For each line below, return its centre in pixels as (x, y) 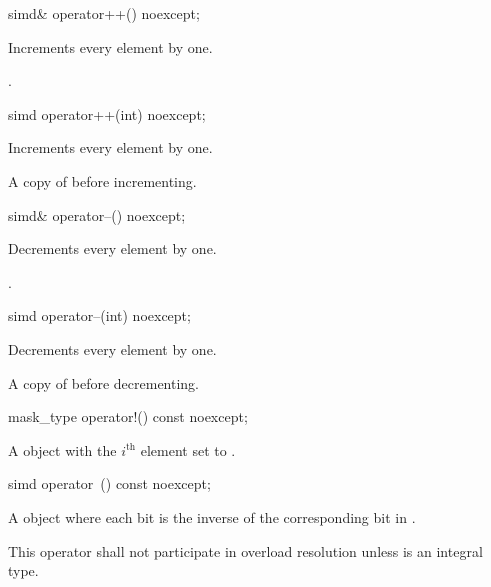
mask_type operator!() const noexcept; (128, 416)
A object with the (62, 449)
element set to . (188, 449)
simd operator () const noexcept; (109, 483)
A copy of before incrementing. (102, 180)
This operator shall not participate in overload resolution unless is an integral (245, 550)
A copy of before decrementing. (104, 382)
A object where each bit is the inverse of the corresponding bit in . (212, 516)
